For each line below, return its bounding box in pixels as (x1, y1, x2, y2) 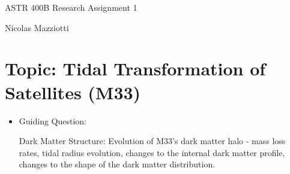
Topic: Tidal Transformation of (5, 56, 266, 81)
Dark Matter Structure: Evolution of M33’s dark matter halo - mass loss (19, 135, 286, 147)
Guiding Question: (19, 114, 87, 127)
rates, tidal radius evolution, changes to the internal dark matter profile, (19, 146, 285, 158)
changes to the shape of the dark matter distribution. (19, 158, 216, 170)
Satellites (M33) (5, 80, 141, 104)
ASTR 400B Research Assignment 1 (5, 1, 137, 13)
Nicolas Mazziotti (5, 21, 69, 33)
